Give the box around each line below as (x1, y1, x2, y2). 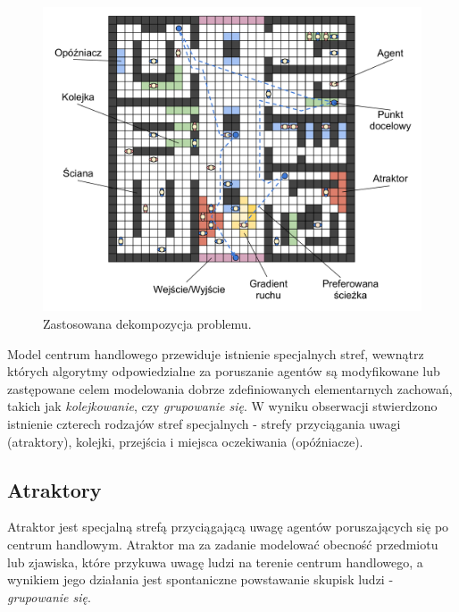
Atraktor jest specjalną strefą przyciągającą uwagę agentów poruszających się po (7, 517, 449, 536)
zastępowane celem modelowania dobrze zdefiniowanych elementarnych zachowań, (7, 379, 453, 398)
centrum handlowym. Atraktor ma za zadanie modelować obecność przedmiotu (7, 534, 438, 553)
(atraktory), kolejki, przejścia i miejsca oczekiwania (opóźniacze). (7, 432, 363, 450)
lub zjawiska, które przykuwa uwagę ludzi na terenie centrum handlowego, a (7, 552, 423, 571)
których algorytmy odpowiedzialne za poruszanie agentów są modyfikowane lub (7, 362, 440, 381)
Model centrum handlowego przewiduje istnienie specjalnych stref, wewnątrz (7, 344, 424, 363)
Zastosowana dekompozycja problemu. (43, 314, 252, 332)
